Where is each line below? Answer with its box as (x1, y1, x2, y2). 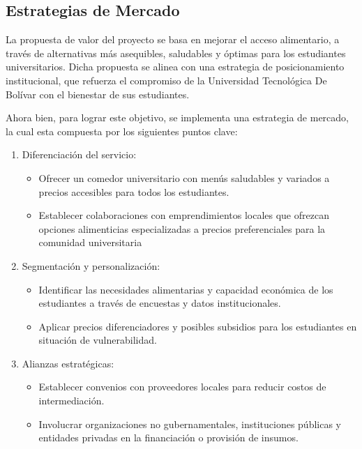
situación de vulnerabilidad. (38, 333, 157, 347)
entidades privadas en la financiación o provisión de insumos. (38, 430, 299, 445)
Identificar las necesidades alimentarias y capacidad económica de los (38, 282, 333, 296)
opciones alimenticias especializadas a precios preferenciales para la (38, 221, 326, 236)
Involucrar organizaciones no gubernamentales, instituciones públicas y (38, 416, 341, 431)
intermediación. (38, 393, 105, 408)
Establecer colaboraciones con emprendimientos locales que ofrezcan (38, 208, 329, 222)
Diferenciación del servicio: (22, 147, 137, 162)
